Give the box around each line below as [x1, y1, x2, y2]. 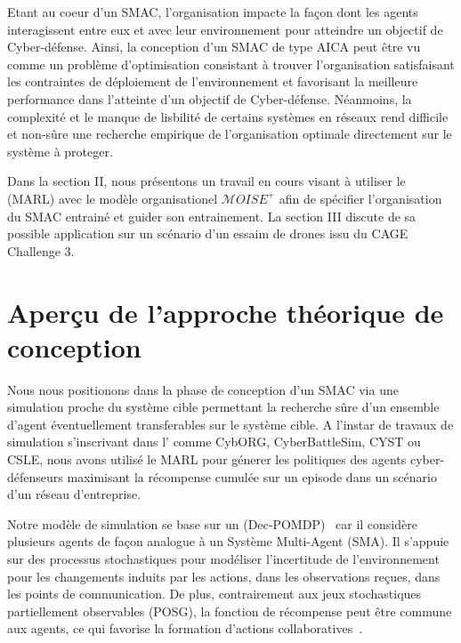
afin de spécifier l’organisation [279, 189, 442, 207]
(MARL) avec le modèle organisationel [7, 189, 218, 207]
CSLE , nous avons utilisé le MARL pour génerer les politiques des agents [7, 450, 407, 468]
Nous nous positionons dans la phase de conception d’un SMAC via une [7, 380, 399, 398]
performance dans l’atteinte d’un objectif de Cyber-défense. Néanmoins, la [7, 89, 412, 108]
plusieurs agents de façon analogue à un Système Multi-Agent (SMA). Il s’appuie [7, 532, 449, 551]
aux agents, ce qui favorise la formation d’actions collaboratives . [7, 619, 363, 638]
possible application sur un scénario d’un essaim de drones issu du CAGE [7, 224, 408, 243]
